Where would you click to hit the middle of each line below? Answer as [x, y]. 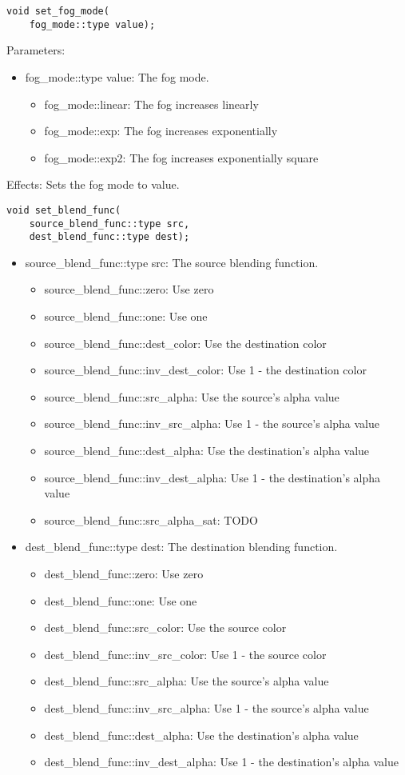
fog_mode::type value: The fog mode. [117, 76]
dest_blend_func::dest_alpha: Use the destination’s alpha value [201, 735]
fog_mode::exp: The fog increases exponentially [161, 131]
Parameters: [36, 50]
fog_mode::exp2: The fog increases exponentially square [181, 157]
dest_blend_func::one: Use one [121, 600]
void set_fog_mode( [58, 11]
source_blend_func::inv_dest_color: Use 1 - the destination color [205, 370]
